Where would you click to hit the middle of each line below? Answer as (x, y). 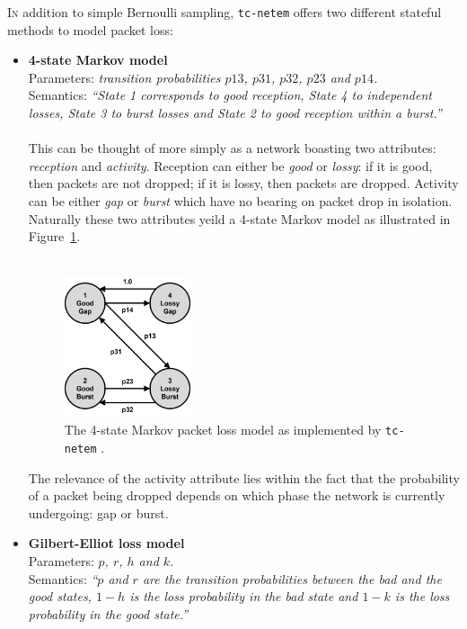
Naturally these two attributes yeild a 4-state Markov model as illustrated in (239, 218)
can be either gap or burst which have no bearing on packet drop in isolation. (240, 201)
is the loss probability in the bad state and (244, 596)
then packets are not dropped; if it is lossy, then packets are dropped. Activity (243, 183)
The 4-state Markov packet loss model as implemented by (223, 430)
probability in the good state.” (108, 613)
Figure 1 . (54, 236)
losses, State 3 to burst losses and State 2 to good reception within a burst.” (235, 113)
